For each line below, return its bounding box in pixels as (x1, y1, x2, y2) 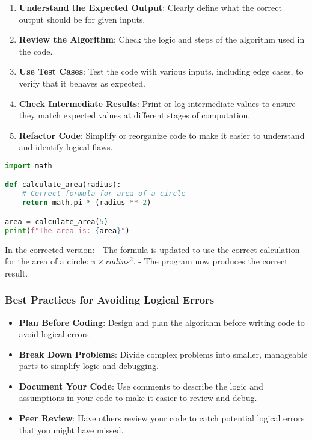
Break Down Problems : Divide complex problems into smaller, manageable (19, 347, 308, 360)
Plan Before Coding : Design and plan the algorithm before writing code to (19, 316, 305, 328)
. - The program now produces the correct (133, 255, 288, 267)
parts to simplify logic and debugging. (19, 359, 159, 372)
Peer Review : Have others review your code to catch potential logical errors (19, 412, 305, 424)
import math (5, 161, 52, 170)
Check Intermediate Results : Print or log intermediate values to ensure (19, 97, 296, 109)
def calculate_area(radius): (5, 180, 121, 189)
